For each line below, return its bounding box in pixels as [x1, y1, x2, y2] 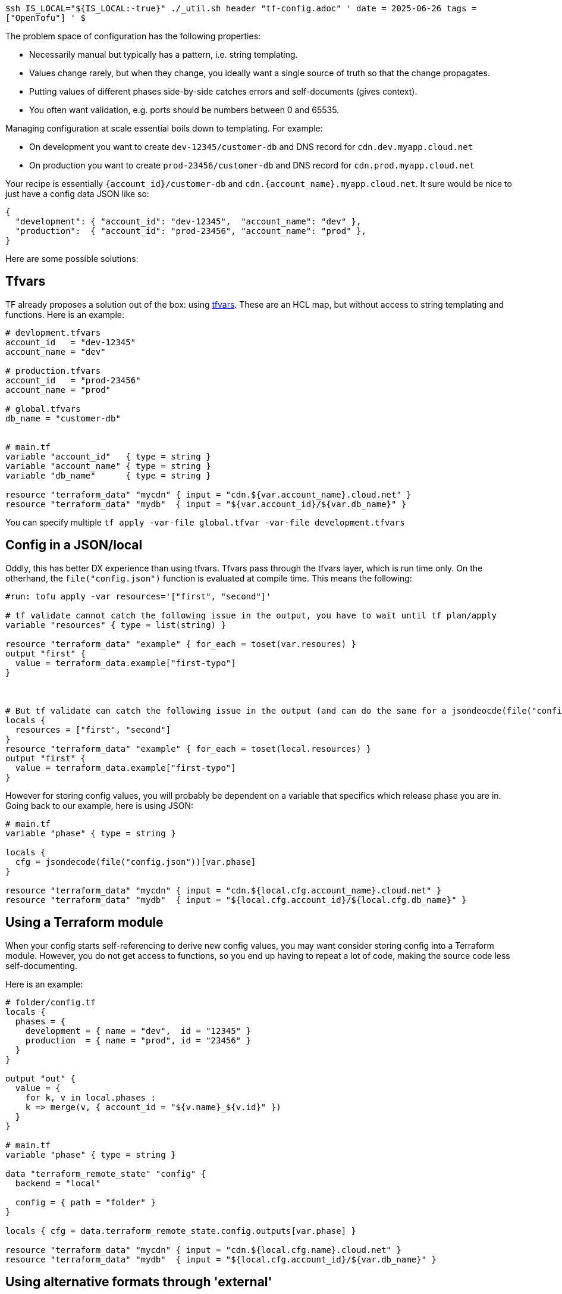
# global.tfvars [5, 404, 81, 414]
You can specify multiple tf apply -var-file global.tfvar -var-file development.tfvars [5, 517, 405, 527]
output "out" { [5, 1073, 76, 1083]
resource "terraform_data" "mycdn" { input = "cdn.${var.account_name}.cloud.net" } [5, 489, 412, 499]
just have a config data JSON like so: [5, 189, 149, 199]
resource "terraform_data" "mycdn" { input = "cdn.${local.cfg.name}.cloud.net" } [5, 1245, 401, 1255]
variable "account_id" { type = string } [5, 451, 211, 461]
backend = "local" [15, 1178, 101, 1188]
